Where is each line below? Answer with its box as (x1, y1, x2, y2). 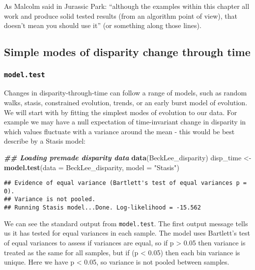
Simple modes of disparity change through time (4, 44, 251, 60)
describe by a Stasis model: (4, 136, 85, 146)
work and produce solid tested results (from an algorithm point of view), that (4, 10, 237, 21)
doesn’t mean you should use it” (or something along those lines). (4, 20, 201, 30)
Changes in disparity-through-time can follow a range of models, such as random (4, 88, 247, 98)
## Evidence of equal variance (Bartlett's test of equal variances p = (4, 180, 247, 187)
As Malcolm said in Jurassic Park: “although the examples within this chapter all (4, 1, 250, 11)
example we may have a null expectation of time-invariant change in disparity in (4, 117, 246, 127)
